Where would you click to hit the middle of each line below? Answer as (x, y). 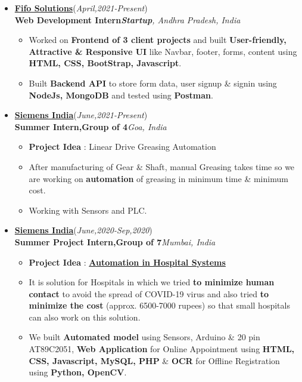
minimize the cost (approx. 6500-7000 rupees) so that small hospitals (159, 305)
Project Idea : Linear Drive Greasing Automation (122, 147)
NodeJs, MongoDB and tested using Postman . (121, 95)
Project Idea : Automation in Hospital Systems (127, 262)
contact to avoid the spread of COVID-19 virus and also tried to (149, 293)
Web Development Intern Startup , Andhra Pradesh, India (127, 19)
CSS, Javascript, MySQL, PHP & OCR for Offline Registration (154, 360)
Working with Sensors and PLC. (88, 210)
